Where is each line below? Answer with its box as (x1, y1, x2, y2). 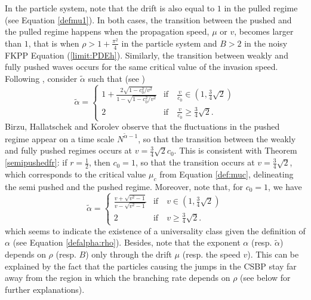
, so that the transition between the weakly (138, 132, 296, 145)
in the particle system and (121, 36, 217, 49)
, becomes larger (234, 25, 294, 38)
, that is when (28, 36, 79, 49)
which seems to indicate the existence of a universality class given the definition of (5, 224, 306, 237)
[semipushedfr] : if (5, 156, 67, 169)
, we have (268, 180, 302, 192)
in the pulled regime (224, 2, 298, 14)
